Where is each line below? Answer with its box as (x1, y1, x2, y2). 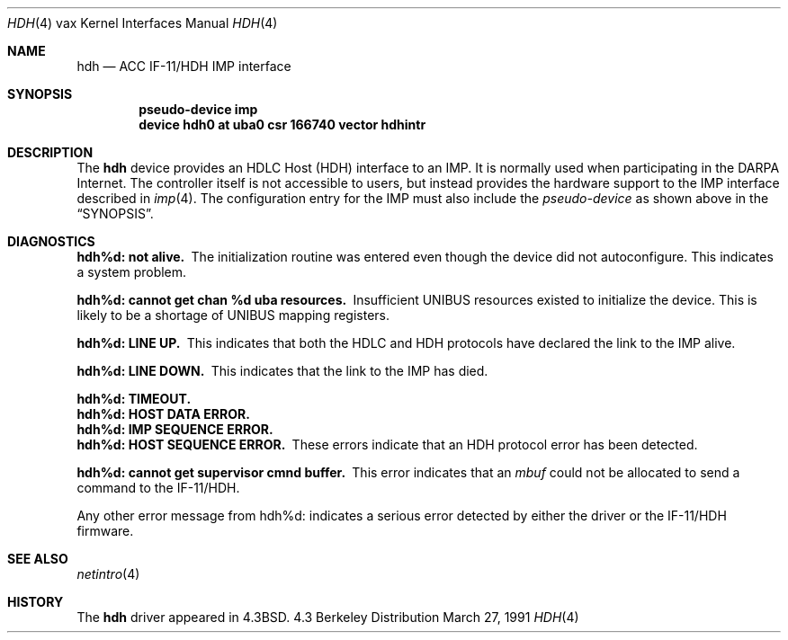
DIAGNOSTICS (7, 234, 95, 249)
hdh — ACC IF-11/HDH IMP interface (76, 58, 291, 74)
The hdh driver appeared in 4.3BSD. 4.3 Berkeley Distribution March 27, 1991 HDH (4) (76, 609, 579, 625)
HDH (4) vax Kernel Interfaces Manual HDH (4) (7, 15, 278, 31)
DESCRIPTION (7, 145, 94, 160)
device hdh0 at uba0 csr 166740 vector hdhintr (139, 117, 426, 132)
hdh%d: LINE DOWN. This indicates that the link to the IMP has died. (76, 363, 488, 378)
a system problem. (76, 264, 187, 280)
